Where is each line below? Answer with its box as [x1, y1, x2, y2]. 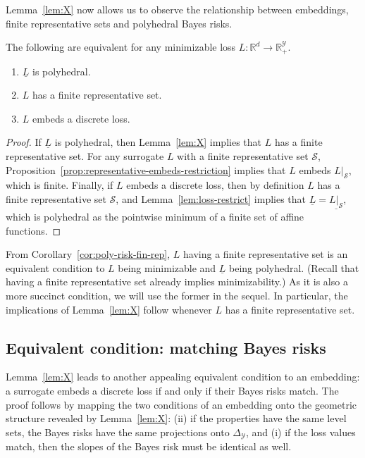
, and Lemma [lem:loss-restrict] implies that [116, 192, 307, 206]
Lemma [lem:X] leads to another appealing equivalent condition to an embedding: [6, 369, 360, 384]
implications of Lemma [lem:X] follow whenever [6, 302, 212, 316]
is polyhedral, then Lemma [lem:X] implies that [54, 135, 262, 149]
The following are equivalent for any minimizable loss [6, 39, 236, 54]
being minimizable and [118, 260, 216, 275]
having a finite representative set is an [183, 247, 348, 261]
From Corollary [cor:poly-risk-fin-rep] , [6, 247, 171, 261]
